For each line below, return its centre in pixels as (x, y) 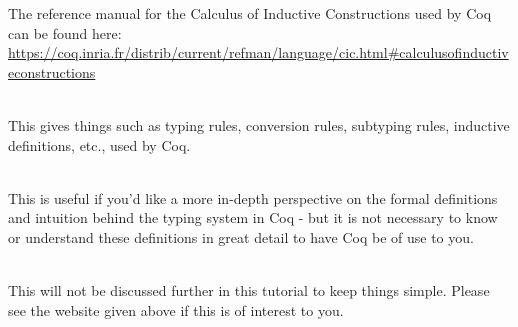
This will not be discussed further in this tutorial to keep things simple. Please (249, 290)
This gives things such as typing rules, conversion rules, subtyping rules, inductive (259, 124)
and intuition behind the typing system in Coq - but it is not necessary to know (253, 217)
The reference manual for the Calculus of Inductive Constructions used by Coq (250, 13)
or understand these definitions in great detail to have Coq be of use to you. (241, 236)
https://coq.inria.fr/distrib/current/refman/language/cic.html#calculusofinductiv (258, 52)
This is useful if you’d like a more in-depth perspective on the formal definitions (253, 197)
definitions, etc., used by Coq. (99, 144)
